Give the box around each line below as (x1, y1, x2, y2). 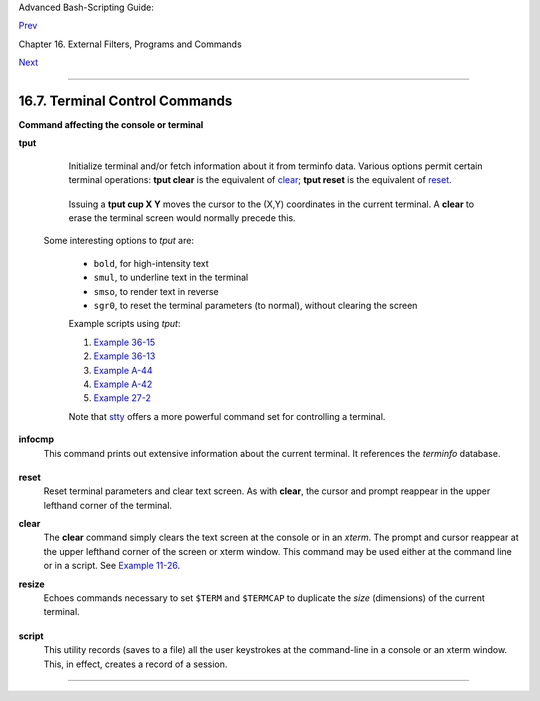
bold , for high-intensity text (93, 257, 209, 269)
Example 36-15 (93, 336, 156, 348)
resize (18, 578, 45, 590)
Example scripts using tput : (68, 318, 181, 330)
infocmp (18, 433, 55, 445)
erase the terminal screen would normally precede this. (68, 212, 296, 224)
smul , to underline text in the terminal (93, 271, 249, 284)
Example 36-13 (93, 350, 156, 362)
